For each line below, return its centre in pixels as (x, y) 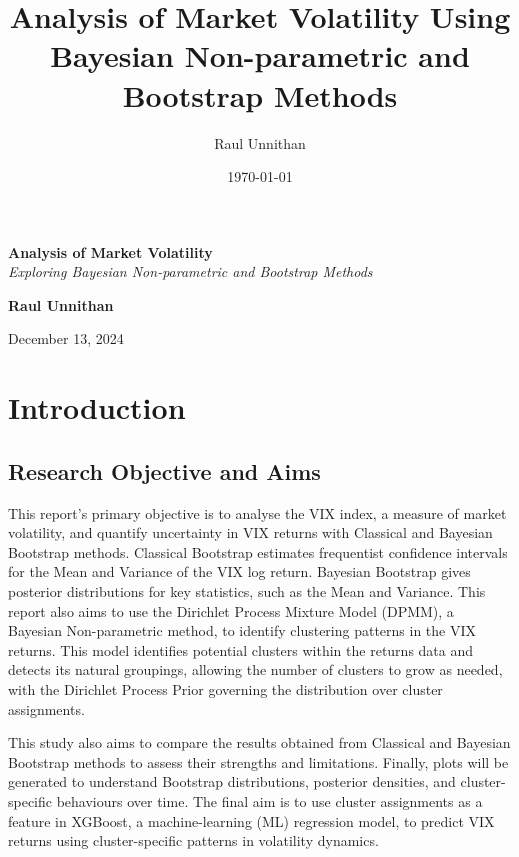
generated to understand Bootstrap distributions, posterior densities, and (232, 781)
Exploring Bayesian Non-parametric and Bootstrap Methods (190, 271)
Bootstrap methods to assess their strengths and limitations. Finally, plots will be (258, 761)
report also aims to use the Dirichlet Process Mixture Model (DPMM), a (231, 610)
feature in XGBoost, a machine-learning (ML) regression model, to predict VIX (251, 820)
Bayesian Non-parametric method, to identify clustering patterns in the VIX (242, 630)
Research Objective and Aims (164, 470)
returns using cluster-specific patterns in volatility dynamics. (193, 840)
